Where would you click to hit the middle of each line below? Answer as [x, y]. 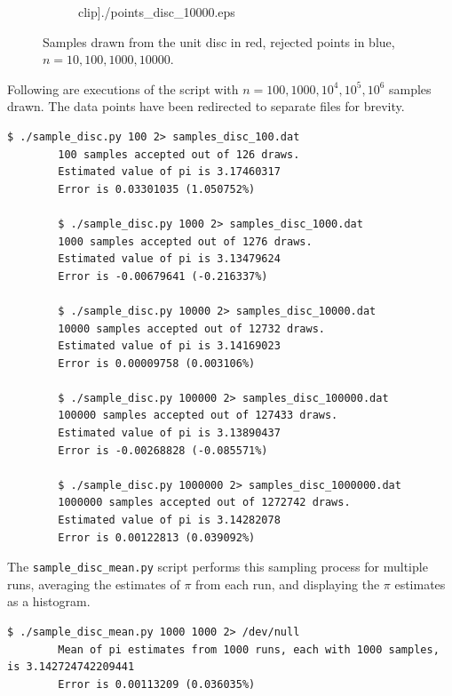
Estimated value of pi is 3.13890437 [169, 433]
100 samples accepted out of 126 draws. [179, 154]
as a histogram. [49, 601]
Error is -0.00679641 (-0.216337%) [163, 276]
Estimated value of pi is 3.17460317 [169, 172]
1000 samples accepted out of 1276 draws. [185, 241]
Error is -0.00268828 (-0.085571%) [163, 450]
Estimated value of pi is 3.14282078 [169, 520]
